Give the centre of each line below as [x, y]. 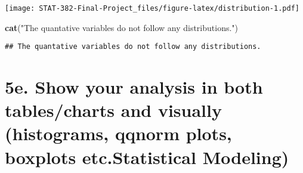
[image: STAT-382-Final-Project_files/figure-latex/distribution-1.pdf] [152, 8]
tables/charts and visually [113, 110]
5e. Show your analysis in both [134, 87]
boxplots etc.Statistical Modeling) [147, 157]
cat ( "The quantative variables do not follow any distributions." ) [122, 27]
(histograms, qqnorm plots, [118, 133]
